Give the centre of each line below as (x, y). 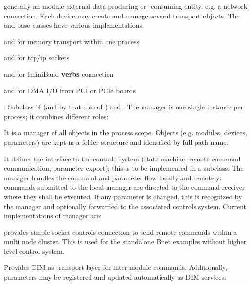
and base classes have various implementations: (74, 25)
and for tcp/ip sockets (37, 58)
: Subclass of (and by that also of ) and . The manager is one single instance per (124, 107)
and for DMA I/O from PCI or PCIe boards (70, 90)
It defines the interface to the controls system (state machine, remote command (122, 158)
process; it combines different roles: (56, 116)
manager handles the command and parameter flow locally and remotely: (113, 177)
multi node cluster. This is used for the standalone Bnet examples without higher (125, 241)
